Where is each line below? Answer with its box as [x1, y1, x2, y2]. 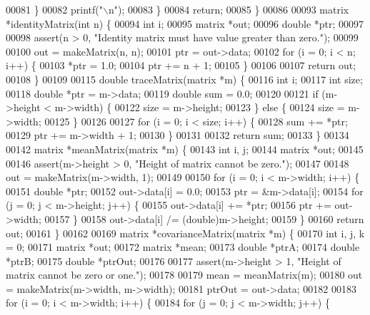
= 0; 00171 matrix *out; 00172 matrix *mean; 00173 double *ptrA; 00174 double [6, 239, 360, 254]
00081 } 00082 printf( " [6, 2, 103, 16]
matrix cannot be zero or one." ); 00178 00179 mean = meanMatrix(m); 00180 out [6, 267, 363, 282]
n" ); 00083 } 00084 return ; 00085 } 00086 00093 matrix [108, 2, 349, 16]
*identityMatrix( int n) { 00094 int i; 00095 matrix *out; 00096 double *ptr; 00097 [6, 16, 364, 31]
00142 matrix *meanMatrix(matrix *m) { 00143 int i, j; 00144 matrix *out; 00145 [6, 141, 364, 156]
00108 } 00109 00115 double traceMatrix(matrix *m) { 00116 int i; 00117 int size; [6, 71, 363, 86]
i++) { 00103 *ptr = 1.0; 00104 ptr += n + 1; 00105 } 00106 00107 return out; [6, 58, 356, 73]
